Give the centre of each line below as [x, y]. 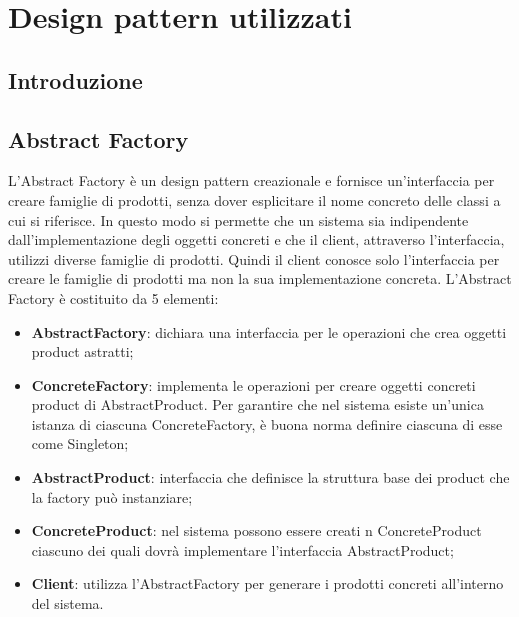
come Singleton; [80, 443]
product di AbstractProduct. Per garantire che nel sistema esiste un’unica [257, 404]
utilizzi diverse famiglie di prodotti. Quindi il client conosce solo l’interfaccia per [254, 258]
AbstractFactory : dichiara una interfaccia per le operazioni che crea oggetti [269, 331]
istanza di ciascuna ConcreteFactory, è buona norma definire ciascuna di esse [267, 423]
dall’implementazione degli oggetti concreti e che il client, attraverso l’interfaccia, [256, 239]
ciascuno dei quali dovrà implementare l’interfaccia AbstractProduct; [242, 549]
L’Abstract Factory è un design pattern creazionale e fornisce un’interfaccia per [251, 180]
